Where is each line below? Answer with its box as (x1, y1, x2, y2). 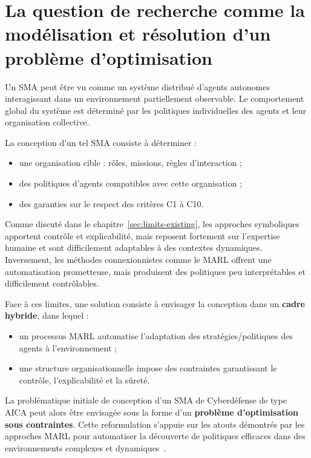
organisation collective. (5, 116, 90, 128)
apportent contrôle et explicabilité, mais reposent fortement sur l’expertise (5, 229, 280, 242)
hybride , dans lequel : (5, 309, 89, 322)
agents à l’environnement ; (19, 341, 117, 354)
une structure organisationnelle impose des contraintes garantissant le (19, 362, 277, 374)
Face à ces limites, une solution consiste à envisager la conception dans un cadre (5, 297, 306, 310)
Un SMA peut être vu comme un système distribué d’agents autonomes (5, 80, 270, 93)
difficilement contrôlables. (5, 277, 99, 290)
